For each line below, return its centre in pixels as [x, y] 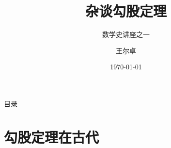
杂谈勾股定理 [126, 11]
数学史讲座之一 [126, 34]
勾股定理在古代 [52, 137]
